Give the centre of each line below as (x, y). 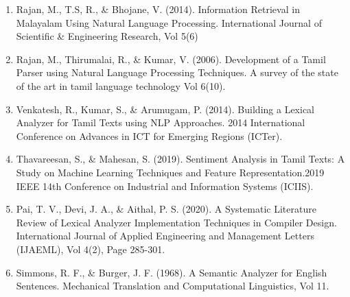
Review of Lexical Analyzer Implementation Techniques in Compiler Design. (176, 222)
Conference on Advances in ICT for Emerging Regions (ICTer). (149, 135)
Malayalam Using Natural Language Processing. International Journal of (169, 22)
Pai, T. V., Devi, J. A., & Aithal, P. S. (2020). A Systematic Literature (166, 209)
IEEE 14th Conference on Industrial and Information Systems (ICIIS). (165, 186)
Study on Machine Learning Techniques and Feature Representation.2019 (170, 172)
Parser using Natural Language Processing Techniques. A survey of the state (177, 72)
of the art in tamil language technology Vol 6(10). (121, 85)
